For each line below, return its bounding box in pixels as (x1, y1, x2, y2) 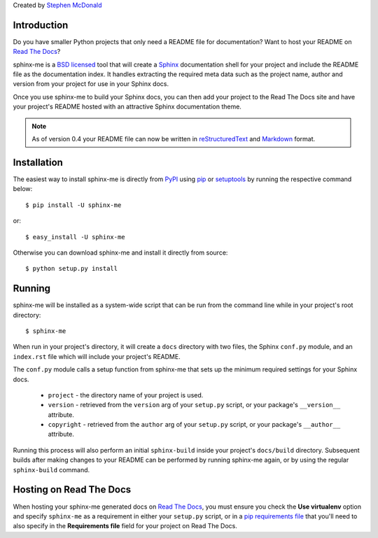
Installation (13, 156, 63, 168)
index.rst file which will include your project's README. (13, 352, 181, 360)
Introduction (13, 19, 69, 31)
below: (13, 185, 33, 193)
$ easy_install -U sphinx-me (25, 233, 125, 241)
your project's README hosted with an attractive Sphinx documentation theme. (13, 102, 241, 111)
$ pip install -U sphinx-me (25, 201, 122, 209)
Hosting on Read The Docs (13, 483, 132, 496)
